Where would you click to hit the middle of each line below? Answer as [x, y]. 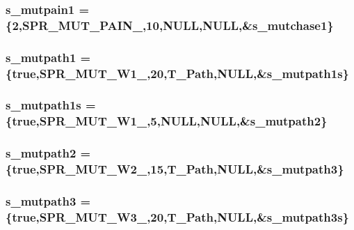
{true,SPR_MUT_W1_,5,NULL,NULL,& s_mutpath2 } [167, 121]
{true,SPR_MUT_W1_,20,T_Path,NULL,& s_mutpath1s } [178, 73]
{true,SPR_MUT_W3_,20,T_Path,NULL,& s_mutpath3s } [178, 216]
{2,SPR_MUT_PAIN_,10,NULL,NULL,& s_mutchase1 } [170, 25]
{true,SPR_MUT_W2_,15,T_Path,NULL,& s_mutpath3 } [175, 169]
